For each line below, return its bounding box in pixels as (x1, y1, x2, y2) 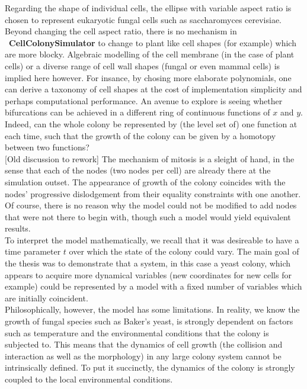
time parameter (5, 245, 61, 258)
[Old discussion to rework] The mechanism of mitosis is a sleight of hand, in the (5, 152, 295, 165)
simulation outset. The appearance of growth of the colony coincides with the (5, 175, 286, 188)
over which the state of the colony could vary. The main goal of (69, 245, 299, 258)
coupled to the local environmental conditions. (5, 373, 173, 385)
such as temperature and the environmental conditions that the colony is (5, 326, 269, 339)
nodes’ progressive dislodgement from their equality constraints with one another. (5, 187, 301, 200)
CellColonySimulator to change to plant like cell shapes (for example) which (9, 36, 296, 49)
